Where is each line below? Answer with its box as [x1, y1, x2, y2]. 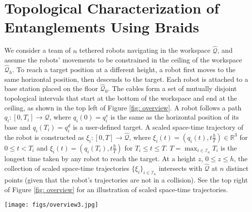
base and [4, 121, 31, 132]
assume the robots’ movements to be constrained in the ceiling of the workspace [4, 55, 242, 65]
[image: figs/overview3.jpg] [4, 201, 99, 209]
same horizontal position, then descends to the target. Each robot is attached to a [4, 74, 248, 84]
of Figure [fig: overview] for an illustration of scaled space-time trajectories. [4, 184, 228, 194]
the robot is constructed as [4, 132, 84, 142]
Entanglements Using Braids [4, 17, 200, 37]
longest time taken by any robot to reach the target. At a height [4, 153, 196, 163]
